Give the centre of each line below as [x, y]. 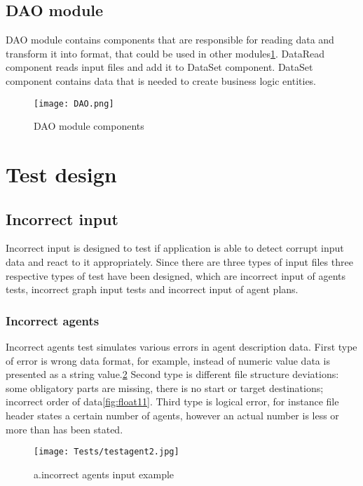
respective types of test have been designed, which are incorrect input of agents [176, 275]
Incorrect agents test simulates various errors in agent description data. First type [181, 346]
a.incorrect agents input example [104, 474]
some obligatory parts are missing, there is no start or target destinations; [165, 387]
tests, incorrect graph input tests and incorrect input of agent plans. [152, 289]
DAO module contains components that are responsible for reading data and [170, 40]
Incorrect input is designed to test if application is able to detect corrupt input [175, 248]
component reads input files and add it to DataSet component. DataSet [159, 67]
